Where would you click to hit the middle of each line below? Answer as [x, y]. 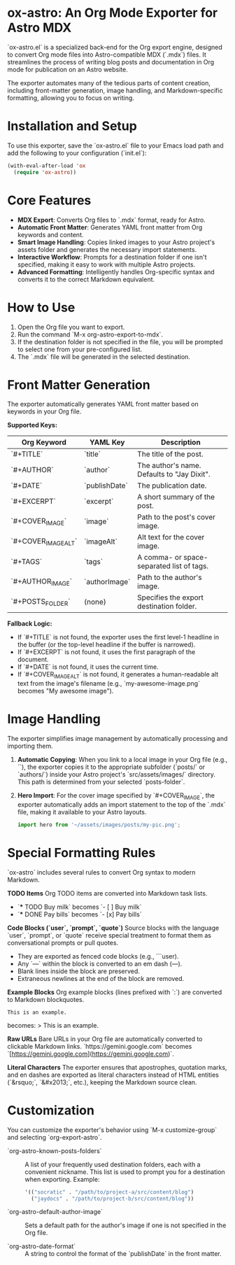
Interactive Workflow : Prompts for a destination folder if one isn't [112, 257]
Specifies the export [171, 598]
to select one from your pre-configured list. [80, 349]
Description [180, 442]
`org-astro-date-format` [42, 1246]
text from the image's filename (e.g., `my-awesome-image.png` [109, 684]
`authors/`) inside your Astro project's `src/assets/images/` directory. [116, 775]
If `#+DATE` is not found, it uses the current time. [88, 667]
